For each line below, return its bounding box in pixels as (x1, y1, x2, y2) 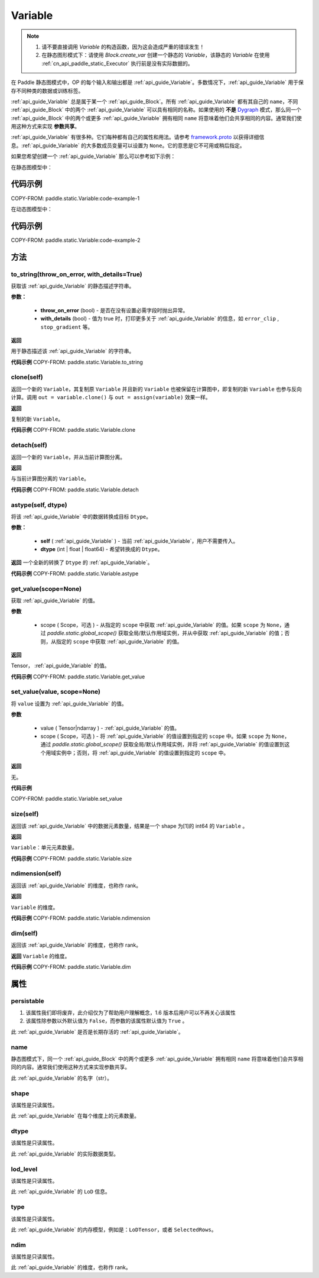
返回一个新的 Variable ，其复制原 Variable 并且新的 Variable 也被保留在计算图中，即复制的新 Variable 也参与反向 (11, 385, 302, 393)
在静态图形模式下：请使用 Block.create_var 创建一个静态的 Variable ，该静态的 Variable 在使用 (41, 51, 270, 59)
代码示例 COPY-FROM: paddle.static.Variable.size (11, 855, 132, 862)
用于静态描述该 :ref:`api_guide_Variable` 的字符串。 (11, 348, 135, 355)
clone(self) (11, 373, 44, 381)
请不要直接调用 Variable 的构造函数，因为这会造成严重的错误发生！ (41, 43, 205, 50)
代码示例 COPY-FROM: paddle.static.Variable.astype (11, 570, 139, 577)
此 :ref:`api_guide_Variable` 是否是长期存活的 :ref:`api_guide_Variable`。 (11, 1028, 184, 1035)
